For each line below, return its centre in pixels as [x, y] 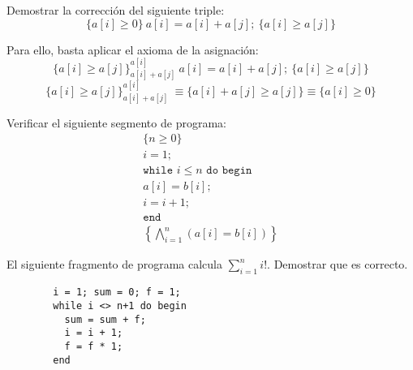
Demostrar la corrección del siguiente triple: [116, 10]
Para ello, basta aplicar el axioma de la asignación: [133, 49]
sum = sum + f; [105, 319]
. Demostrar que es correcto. [338, 264]
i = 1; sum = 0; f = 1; [117, 293]
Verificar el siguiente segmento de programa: [116, 122]
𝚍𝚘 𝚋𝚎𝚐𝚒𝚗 [229, 171]
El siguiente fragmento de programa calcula [114, 264]
